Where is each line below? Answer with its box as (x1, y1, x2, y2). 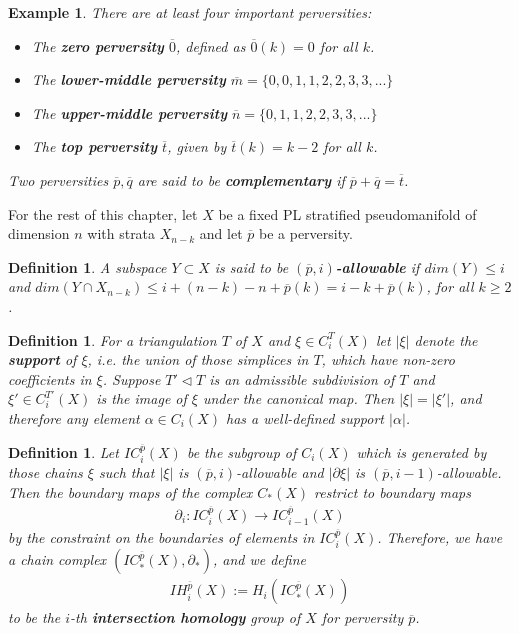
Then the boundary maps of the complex (8, 481, 253, 502)
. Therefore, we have (377, 526, 503, 547)
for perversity (321, 607, 404, 628)
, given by (167, 136, 227, 157)
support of (8, 349, 77, 370)
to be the (8, 607, 61, 628)
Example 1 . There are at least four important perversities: (8, 2, 372, 22)
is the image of (96, 388, 187, 409)
